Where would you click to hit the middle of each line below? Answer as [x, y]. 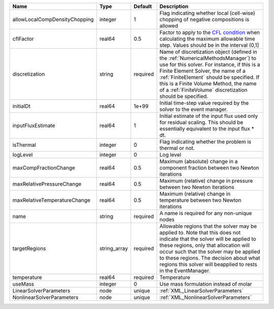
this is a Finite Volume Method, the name [208, 84]
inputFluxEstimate [34, 126]
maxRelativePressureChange [47, 184]
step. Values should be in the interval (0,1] [209, 45]
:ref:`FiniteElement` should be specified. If [210, 77]
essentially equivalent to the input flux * [207, 129]
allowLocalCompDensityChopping [53, 19]
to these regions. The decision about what [210, 258]
